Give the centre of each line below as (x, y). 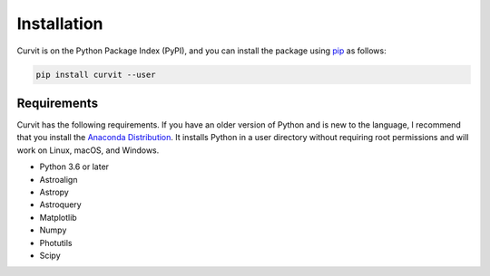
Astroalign (59, 179)
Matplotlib (58, 217)
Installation (60, 24)
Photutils (56, 243)
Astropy (54, 192)
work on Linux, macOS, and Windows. (88, 150)
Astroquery (60, 205)
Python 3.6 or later (74, 167)
